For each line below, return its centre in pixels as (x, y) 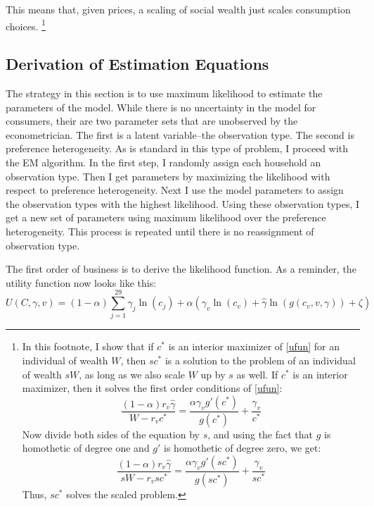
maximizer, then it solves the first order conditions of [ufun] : (152, 388)
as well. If (257, 374)
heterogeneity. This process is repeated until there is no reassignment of (160, 231)
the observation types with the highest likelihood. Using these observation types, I (183, 203)
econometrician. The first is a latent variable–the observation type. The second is (180, 134)
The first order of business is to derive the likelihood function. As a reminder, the (181, 269)
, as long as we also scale (132, 374)
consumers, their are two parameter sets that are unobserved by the (152, 121)
